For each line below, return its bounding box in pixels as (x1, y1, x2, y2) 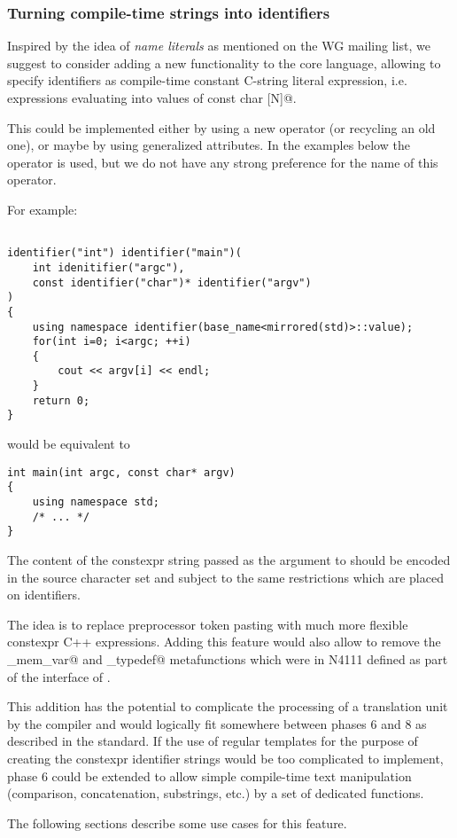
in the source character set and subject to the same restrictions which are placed (7, 568, 444, 586)
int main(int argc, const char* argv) (7, 466, 236, 479)
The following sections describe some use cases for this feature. (7, 813, 347, 832)
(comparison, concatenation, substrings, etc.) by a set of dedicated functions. (7, 784, 424, 803)
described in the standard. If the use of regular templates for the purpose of (7, 732, 418, 750)
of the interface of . (7, 667, 111, 685)
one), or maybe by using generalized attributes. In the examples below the (7, 136, 410, 154)
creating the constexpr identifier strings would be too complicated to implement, (7, 748, 444, 767)
